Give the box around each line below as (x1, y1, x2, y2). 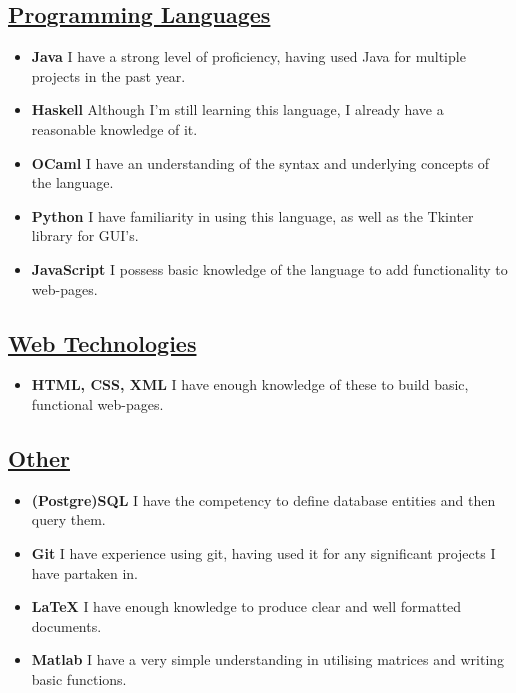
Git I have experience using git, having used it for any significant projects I (31, 542, 496, 563)
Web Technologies (8, 327, 197, 358)
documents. (31, 615, 102, 636)
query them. (31, 509, 106, 530)
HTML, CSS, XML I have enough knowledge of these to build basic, (31, 374, 469, 395)
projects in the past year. (31, 65, 186, 86)
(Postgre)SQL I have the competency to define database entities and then (31, 489, 496, 510)
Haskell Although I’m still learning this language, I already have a (31, 99, 444, 120)
